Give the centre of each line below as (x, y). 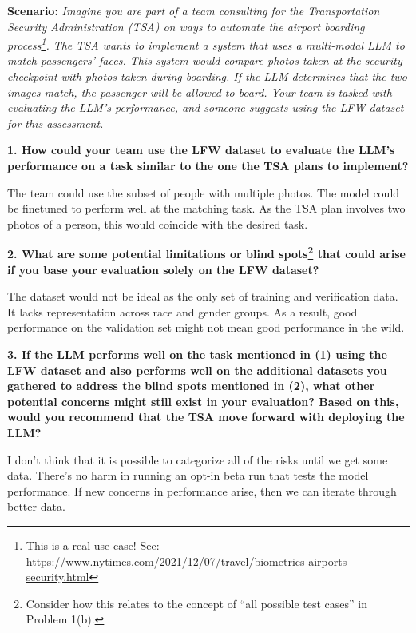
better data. (36, 506)
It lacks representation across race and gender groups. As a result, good (182, 311)
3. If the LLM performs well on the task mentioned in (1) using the (197, 354)
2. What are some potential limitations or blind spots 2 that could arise (206, 253)
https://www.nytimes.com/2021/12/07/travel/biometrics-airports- (188, 561)
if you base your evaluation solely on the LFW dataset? (163, 269)
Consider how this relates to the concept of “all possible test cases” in (197, 603)
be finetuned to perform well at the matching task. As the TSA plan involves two (206, 208)
